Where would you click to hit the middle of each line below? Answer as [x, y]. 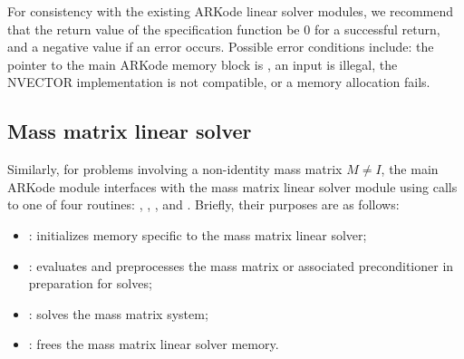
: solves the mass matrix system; [118, 313]
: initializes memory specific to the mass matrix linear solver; [198, 234]
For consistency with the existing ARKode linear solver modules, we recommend [231, 11]
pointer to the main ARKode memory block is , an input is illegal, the [203, 64]
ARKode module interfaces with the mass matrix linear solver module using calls [232, 186]
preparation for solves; [90, 283]
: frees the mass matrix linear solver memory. [154, 344]
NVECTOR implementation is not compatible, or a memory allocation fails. [219, 82]
